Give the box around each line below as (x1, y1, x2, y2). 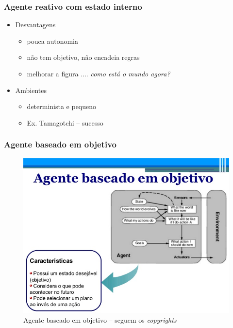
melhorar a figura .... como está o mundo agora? (27, 69, 170, 78)
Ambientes (15, 85, 47, 95)
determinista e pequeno (27, 101, 97, 111)
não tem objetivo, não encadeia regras (27, 52, 140, 62)
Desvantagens (15, 19, 56, 30)
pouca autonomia (27, 36, 78, 46)
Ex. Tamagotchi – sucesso (27, 117, 103, 128)
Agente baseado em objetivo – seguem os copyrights (23, 314, 177, 325)
